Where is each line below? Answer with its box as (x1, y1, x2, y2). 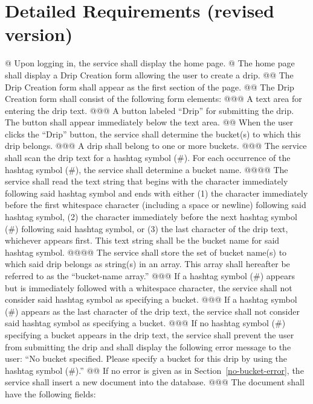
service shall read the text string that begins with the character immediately (5, 175, 288, 188)
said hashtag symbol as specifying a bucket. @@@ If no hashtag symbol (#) (5, 317, 286, 329)
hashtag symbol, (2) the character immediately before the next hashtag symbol (5, 210, 297, 223)
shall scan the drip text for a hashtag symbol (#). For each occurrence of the (5, 151, 291, 164)
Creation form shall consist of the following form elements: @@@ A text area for (5, 92, 302, 105)
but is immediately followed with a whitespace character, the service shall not (5, 281, 292, 294)
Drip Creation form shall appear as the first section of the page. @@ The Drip (5, 80, 294, 93)
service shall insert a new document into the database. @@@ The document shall (5, 376, 305, 388)
